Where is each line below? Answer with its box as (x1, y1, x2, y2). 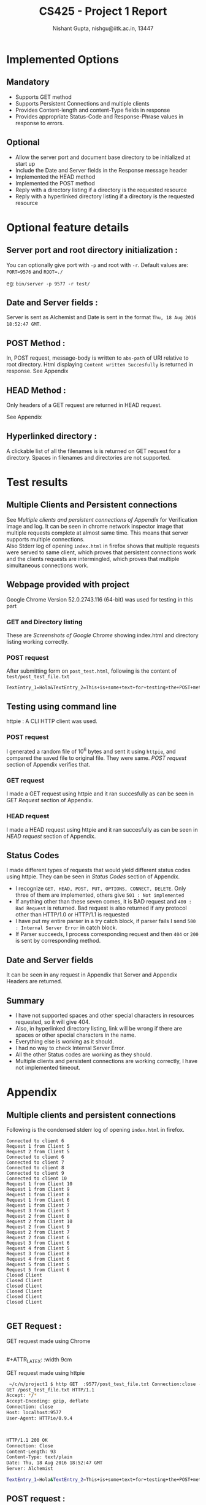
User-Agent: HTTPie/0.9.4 (6, 1415, 72, 1422)
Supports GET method (15, 93, 72, 101)
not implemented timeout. (15, 1064, 81, 1072)
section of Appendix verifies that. (6, 760, 91, 768)
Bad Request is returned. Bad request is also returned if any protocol (15, 904, 187, 912)
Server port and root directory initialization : (6, 245, 178, 255)
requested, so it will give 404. (15, 1018, 90, 1026)
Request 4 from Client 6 (6, 1256, 70, 1263)
